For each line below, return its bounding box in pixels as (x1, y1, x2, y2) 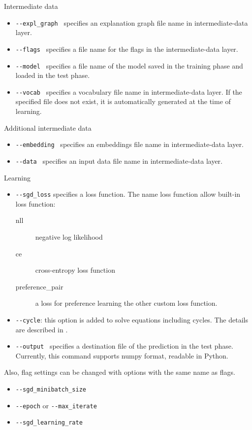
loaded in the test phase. (15, 70, 90, 80)
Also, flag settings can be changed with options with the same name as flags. (4, 367, 235, 377)
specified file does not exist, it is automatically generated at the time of (15, 96, 231, 107)
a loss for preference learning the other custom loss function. (35, 298, 218, 308)
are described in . (15, 324, 68, 334)
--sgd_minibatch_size (15, 386, 86, 393)
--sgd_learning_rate (15, 419, 83, 427)
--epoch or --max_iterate (15, 400, 97, 410)
